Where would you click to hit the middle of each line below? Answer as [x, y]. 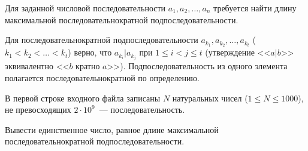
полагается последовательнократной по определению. [102, 77]
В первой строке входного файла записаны [83, 98]
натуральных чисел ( [210, 98]
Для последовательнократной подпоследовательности [102, 40]
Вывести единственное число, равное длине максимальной [112, 129]
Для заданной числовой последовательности [85, 8]
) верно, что [90, 52]
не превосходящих [38, 110]
